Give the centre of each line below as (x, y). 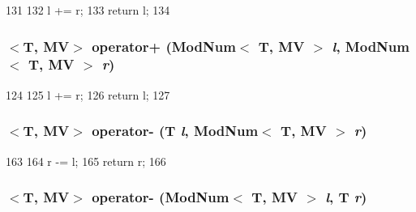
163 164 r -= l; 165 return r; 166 (86, 161)
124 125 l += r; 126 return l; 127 (88, 94)
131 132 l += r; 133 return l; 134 (88, 10)
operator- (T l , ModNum (175, 131)
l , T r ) (346, 197)
